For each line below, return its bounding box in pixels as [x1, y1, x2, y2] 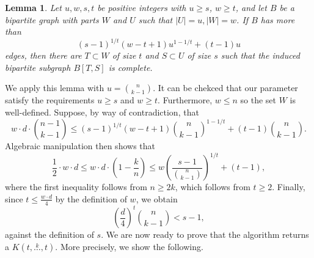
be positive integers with [97, 1, 186, 13]
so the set [240, 94, 276, 106]
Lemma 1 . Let [5, 1, 62, 13]
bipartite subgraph [5, 61, 71, 73]
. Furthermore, [158, 94, 213, 106]
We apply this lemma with [5, 81, 104, 94]
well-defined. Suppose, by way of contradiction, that [5, 106, 199, 119]
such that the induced [221, 49, 300, 62]
